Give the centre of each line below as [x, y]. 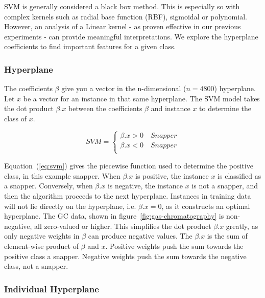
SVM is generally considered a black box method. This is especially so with [122, 6]
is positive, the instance [172, 175]
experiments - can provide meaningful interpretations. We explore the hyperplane [131, 36]
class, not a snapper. [36, 266]
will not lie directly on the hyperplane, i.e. [70, 206]
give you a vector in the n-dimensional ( [124, 88]
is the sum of [227, 236]
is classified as [239, 175]
